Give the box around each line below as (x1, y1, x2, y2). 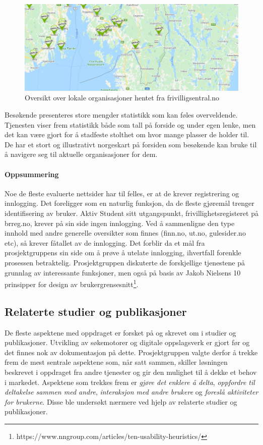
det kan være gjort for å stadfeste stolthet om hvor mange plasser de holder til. (5, 129, 249, 140)
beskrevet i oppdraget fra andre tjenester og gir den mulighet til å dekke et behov (5, 366, 257, 377)
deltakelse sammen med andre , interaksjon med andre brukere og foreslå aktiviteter (5, 386, 258, 397)
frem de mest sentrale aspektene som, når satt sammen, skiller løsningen (5, 357, 228, 367)
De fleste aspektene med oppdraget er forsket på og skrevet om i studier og (5, 327, 236, 338)
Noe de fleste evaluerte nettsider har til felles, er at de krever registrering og (5, 188, 239, 198)
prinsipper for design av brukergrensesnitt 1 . (5, 277, 139, 289)
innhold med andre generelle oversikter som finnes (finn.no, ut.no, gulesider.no (5, 228, 246, 238)
